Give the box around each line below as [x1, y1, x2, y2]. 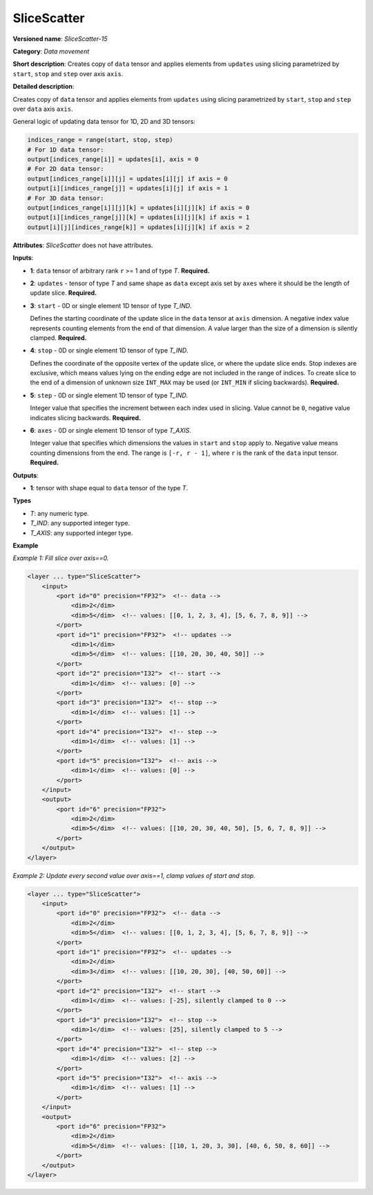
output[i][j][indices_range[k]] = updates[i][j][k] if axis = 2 [27, 223, 250, 231]
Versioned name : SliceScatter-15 [12, 35, 108, 43]
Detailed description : [12, 82, 75, 91]
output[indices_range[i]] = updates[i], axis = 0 [27, 156, 199, 163]
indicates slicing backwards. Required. [30, 413, 142, 422]
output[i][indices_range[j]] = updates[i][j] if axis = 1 [27, 184, 228, 192]
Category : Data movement [12, 47, 90, 55]
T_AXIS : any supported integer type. [30, 528, 133, 537]
